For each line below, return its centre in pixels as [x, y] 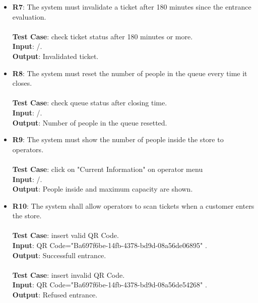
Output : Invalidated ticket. [55, 56]
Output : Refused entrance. [55, 295]
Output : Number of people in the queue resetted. [90, 122]
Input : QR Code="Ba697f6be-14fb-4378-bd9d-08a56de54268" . [110, 285]
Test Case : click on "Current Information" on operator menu [108, 169]
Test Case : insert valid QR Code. [66, 235]
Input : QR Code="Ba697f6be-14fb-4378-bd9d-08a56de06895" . [110, 245]
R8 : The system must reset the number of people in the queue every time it [130, 73]
